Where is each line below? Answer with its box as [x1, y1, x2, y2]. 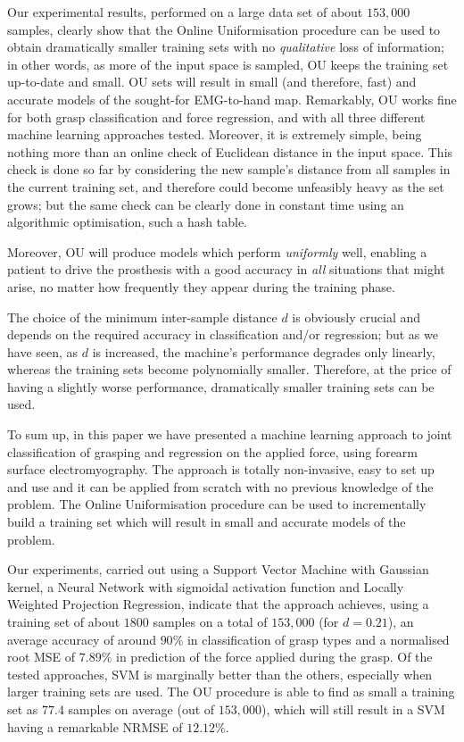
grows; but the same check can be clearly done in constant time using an [7, 195, 404, 213]
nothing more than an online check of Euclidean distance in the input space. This [7, 142, 453, 161]
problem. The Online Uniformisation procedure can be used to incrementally [7, 495, 427, 513]
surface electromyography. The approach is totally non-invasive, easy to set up [7, 460, 435, 479]
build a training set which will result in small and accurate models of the [7, 513, 406, 531]
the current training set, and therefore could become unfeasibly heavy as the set [7, 177, 444, 196]
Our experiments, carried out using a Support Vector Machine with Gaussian [7, 560, 429, 579]
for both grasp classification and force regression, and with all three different [7, 107, 426, 126]
